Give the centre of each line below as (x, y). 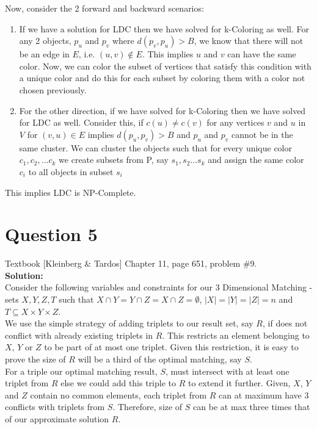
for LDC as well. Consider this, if (81, 122)
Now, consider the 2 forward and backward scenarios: (104, 8)
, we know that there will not (249, 41)
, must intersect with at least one (228, 371)
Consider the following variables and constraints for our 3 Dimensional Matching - (159, 287)
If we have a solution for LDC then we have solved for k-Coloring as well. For (164, 28)
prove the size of (35, 359)
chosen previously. (53, 89)
